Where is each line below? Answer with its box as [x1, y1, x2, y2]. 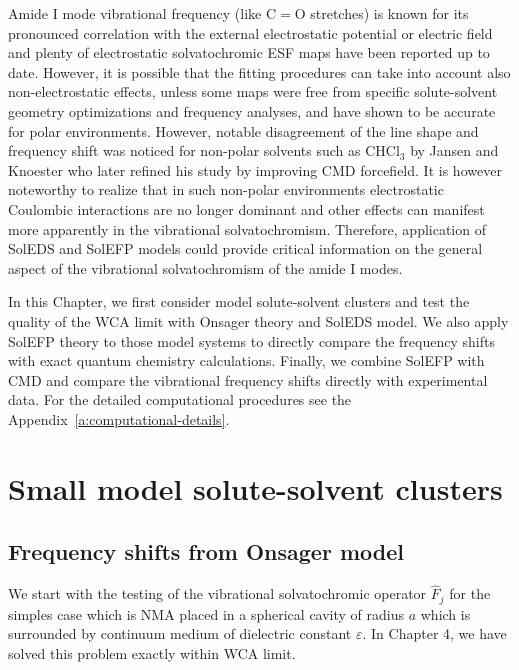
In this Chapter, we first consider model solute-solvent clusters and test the [8, 291, 470, 312]
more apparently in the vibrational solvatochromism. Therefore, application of [8, 218, 486, 239]
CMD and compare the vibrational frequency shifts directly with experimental [8, 369, 488, 390]
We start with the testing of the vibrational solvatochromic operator [8, 583, 427, 604]
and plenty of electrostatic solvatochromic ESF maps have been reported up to [8, 42, 490, 63]
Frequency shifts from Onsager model [8, 536, 404, 567]
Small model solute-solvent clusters [8, 467, 503, 508]
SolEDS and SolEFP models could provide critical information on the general [8, 238, 483, 259]
